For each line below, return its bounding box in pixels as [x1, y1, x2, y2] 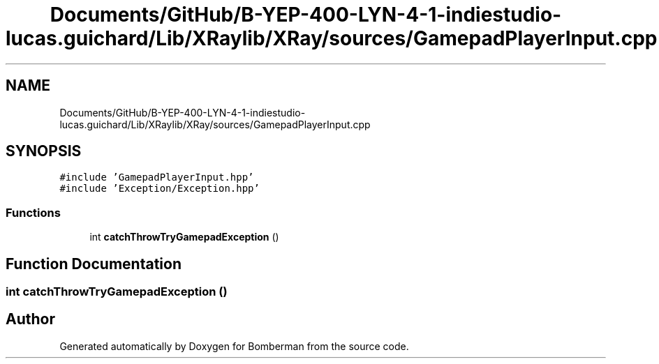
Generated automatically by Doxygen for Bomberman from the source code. [59, 340, 409, 352]
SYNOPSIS [6, 142, 82, 160]
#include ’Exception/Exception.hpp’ [59, 183, 260, 195]
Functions [6, 205, 61, 220]
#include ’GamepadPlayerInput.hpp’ [59, 172, 254, 183]
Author [6, 310, 55, 328]
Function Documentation [6, 255, 182, 273]
